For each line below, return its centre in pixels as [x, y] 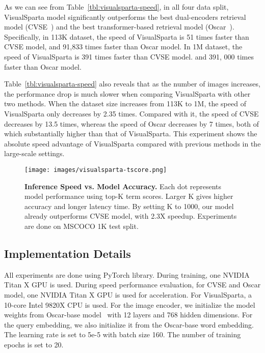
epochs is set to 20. [34, 344]
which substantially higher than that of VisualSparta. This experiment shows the [131, 134]
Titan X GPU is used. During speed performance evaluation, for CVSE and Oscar [132, 285]
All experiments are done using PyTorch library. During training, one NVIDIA [127, 274]
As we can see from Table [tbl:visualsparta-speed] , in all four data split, [116, 7]
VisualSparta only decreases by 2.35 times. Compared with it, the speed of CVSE [131, 113]
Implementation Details [68, 253]
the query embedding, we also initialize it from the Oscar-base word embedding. [129, 324]
